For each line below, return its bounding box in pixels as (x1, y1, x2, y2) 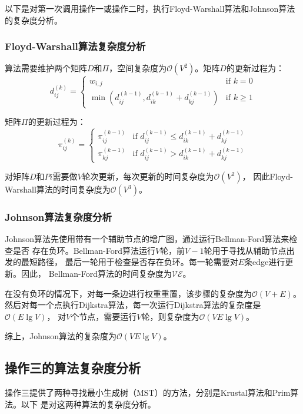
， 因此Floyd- (242, 170, 293, 183)
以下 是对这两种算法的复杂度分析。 (21, 398, 156, 410)
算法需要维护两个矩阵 (5, 62, 87, 74)
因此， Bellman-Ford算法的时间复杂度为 (21, 267, 172, 280)
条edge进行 (244, 256, 285, 268)
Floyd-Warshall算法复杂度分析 (5, 39, 146, 54)
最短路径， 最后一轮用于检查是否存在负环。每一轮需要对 (21, 256, 238, 268)
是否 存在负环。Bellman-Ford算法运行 (12, 244, 155, 256)
